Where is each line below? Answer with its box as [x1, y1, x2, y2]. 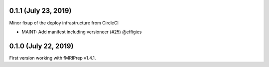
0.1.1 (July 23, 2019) [9, 6, 72, 15]
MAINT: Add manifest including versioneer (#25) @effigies [21, 29, 142, 35]
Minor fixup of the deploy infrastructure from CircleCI [9, 20, 119, 26]
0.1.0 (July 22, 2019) [9, 42, 74, 50]
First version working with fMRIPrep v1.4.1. [9, 55, 96, 61]
